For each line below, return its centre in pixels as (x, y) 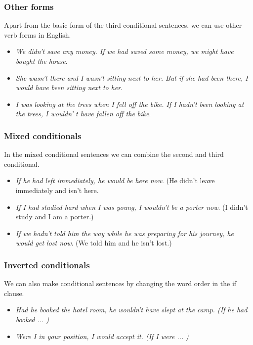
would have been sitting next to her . (69, 87)
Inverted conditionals (47, 265)
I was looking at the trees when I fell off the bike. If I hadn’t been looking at (130, 104)
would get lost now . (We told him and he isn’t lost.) (94, 243)
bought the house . (42, 61)
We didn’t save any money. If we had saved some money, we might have (125, 51)
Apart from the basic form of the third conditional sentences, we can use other (123, 25)
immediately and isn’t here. (57, 190)
